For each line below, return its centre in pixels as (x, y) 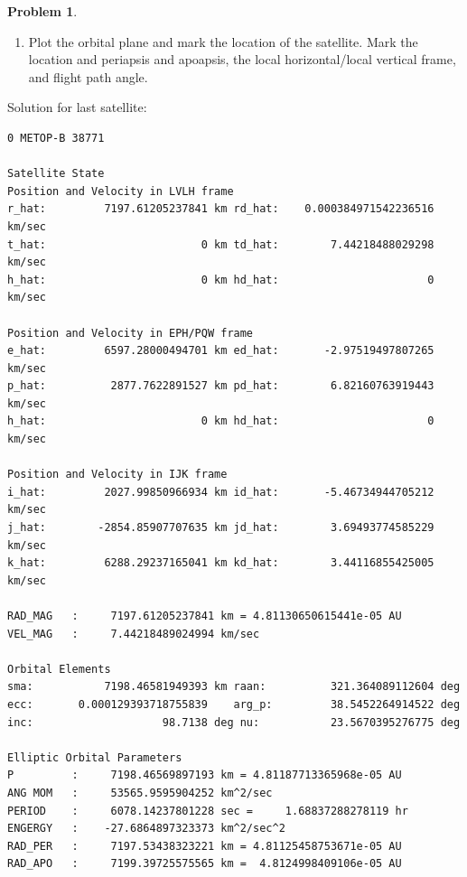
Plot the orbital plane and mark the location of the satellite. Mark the (223, 41)
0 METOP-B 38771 (56, 138)
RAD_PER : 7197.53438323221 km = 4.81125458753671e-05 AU (205, 846)
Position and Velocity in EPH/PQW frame (131, 333)
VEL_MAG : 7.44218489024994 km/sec (134, 634)
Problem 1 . (42, 11)
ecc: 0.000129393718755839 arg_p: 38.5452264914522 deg (234, 704)
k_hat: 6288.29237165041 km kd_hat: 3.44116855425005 (221, 563)
